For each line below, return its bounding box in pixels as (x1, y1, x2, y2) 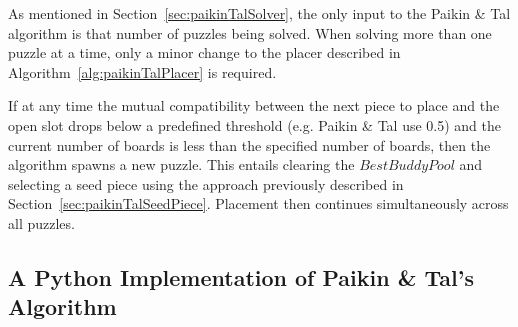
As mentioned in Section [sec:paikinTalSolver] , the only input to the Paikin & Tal (8, 3, 511, 23)
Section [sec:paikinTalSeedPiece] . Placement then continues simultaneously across (8, 193, 509, 214)
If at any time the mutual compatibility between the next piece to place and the (8, 95, 500, 116)
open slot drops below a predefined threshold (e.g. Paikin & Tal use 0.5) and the (8, 114, 501, 135)
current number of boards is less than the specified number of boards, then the (8, 134, 491, 155)
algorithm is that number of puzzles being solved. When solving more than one (8, 22, 492, 43)
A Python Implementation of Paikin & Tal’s (8, 261, 474, 292)
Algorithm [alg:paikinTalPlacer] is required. (8, 61, 277, 82)
